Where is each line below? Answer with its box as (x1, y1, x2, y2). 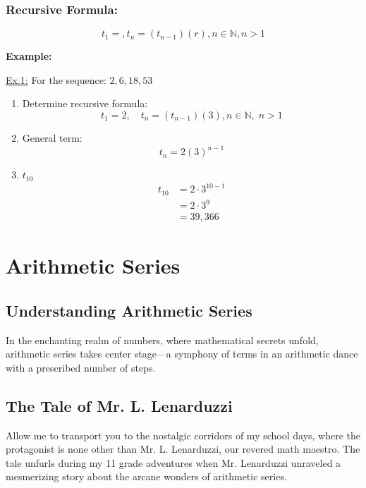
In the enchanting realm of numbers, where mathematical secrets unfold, (6, 332, 319, 347)
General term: (22, 130, 83, 145)
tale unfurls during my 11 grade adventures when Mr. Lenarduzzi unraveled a (6, 455, 341, 470)
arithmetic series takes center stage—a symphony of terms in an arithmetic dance (6, 346, 358, 361)
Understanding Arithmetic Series (6, 299, 252, 321)
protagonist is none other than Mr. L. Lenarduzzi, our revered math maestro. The (6, 441, 360, 456)
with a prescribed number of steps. (6, 360, 156, 374)
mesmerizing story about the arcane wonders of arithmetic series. (6, 469, 287, 484)
